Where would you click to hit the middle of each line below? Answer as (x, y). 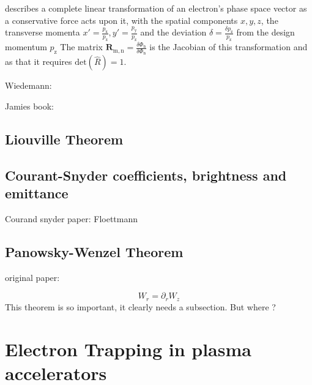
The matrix (81, 47)
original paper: (32, 277)
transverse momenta (43, 32)
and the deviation (173, 32)
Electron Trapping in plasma (128, 349)
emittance (37, 193)
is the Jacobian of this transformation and (228, 47)
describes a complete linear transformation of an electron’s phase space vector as (156, 8)
